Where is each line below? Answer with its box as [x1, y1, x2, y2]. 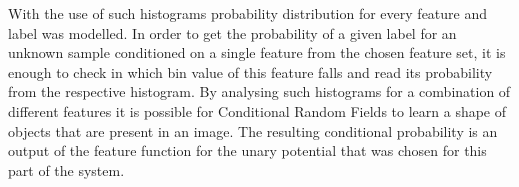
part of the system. [8, 159, 125, 180]
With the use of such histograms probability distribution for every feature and [8, 3, 488, 23]
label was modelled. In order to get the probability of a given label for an [8, 22, 457, 43]
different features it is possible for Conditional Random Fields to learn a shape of [8, 100, 507, 121]
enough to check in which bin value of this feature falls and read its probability [8, 61, 493, 82]
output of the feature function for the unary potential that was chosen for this [8, 140, 487, 161]
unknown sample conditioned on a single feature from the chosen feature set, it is [8, 42, 506, 63]
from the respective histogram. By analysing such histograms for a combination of [8, 81, 511, 102]
